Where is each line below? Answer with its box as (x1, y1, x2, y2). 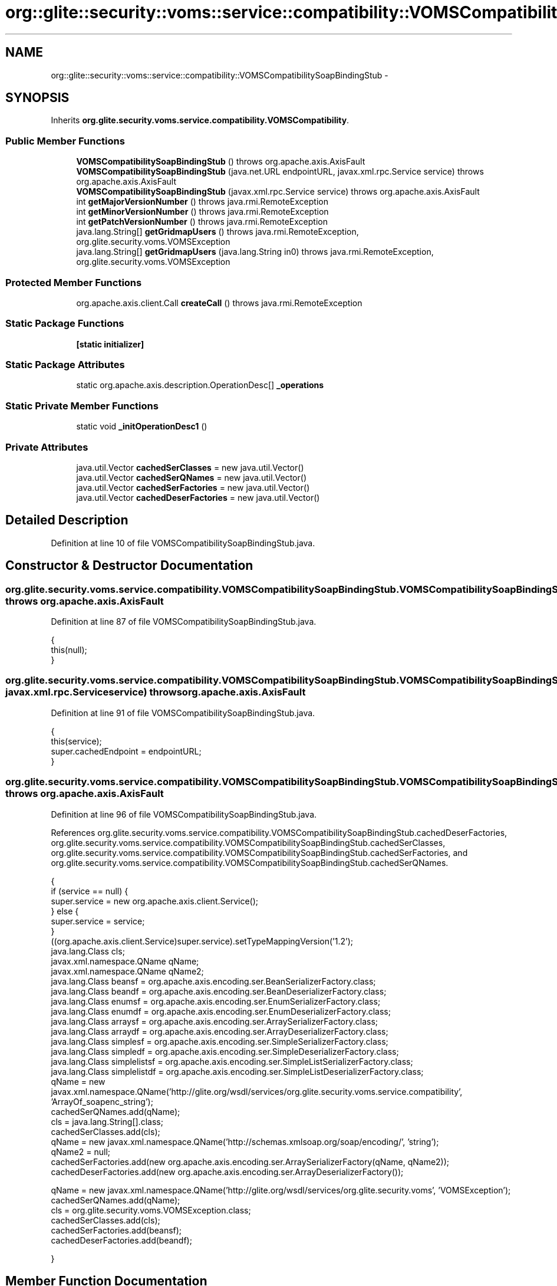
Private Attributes (5, 441, 88, 453)
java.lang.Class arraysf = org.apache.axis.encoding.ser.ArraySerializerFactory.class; (51, 1016, 378, 1026)
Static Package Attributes (5, 359, 125, 371)
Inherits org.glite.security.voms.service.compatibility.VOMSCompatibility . (51, 115, 350, 126)
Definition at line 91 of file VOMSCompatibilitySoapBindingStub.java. (51, 707, 315, 718)
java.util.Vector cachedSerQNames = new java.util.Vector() (76, 472, 306, 483)
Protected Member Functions (5, 276, 142, 288)
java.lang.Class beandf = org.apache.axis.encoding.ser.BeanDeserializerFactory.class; (51, 986, 387, 996)
